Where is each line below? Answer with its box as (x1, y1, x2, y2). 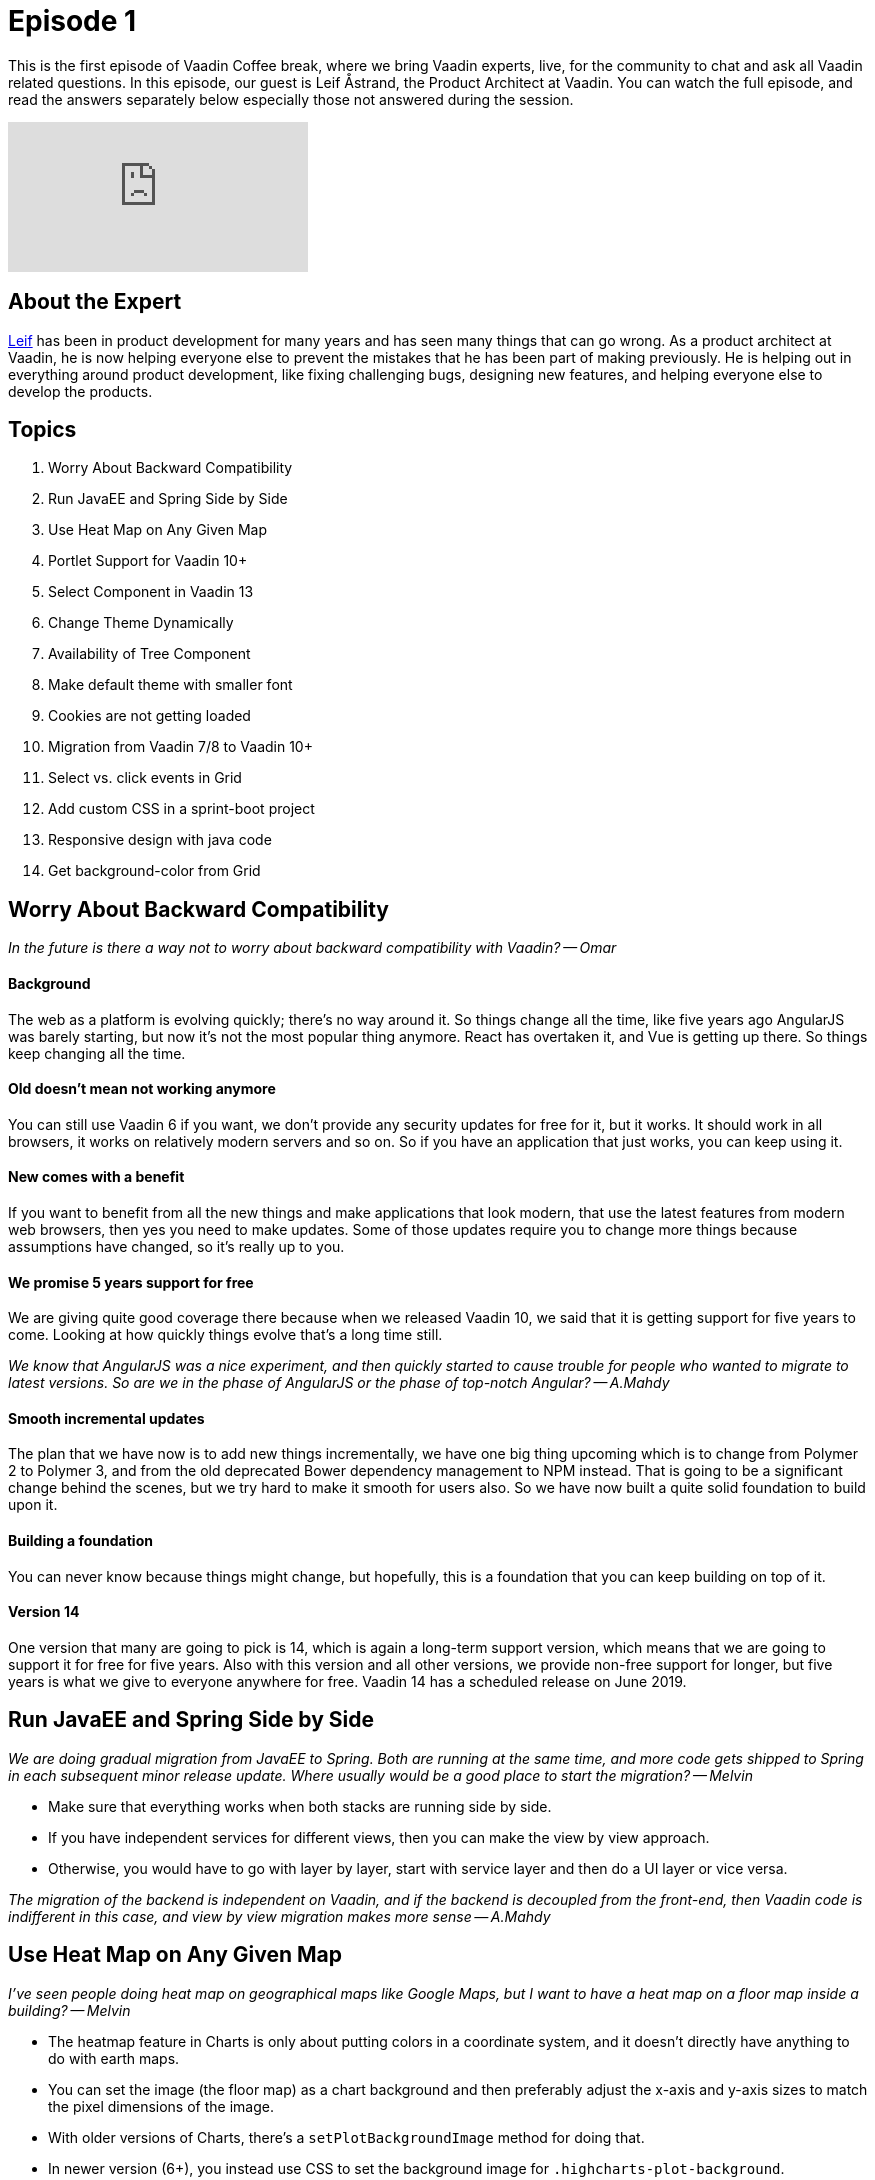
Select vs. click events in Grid (48, 769, 242, 787)
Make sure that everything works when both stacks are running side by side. (48, 1797, 552, 1815)
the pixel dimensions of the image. (48, 2097, 274, 2115)
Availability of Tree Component (48, 645, 251, 663)
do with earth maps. (48, 2049, 180, 2067)
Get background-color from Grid (48, 862, 261, 880)
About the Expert (8, 289, 182, 315)
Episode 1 (8, 4, 137, 38)
